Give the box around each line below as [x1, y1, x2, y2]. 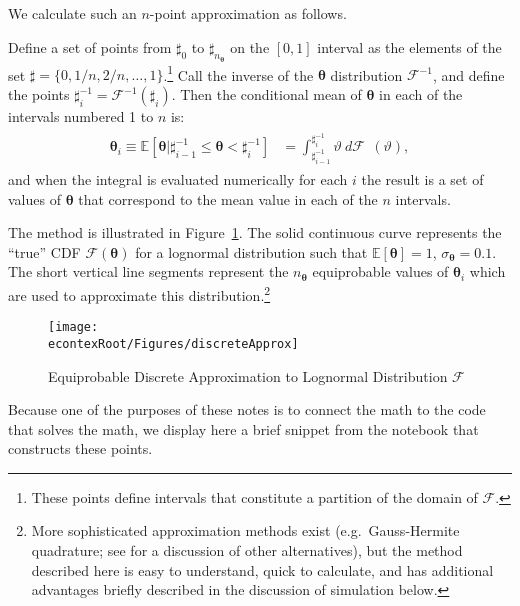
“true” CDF [8, 241, 81, 262]
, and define [432, 64, 505, 85]
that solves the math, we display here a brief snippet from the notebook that [8, 418, 479, 439]
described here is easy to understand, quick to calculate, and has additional [31, 559, 494, 580]
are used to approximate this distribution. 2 [8, 281, 271, 305]
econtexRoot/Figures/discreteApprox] [48, 336, 299, 351]
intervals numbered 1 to [8, 106, 154, 127]
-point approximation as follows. [149, 3, 347, 23]
